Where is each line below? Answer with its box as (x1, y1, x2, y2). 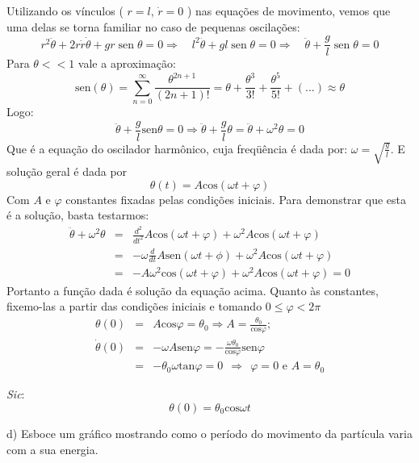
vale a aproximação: (78, 55, 176, 72)
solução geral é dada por (6, 163, 128, 180)
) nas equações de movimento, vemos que (186, 2, 391, 19)
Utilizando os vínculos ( (6, 2, 124, 19)
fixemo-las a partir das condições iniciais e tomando (6, 298, 262, 315)
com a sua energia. (6, 440, 98, 457)
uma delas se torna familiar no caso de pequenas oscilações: (6, 18, 300, 35)
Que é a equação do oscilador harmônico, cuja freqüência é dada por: (6, 140, 348, 156)
